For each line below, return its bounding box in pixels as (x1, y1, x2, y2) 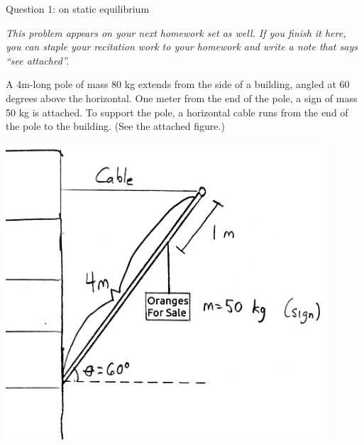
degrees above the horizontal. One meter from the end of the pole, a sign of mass (6, 90, 358, 105)
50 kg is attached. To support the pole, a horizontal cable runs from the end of (6, 104, 348, 119)
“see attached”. (6, 53, 70, 67)
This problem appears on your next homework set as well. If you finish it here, (6, 25, 346, 40)
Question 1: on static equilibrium (6, 1, 150, 16)
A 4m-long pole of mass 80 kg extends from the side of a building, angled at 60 (6, 77, 350, 92)
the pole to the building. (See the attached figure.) (6, 119, 225, 133)
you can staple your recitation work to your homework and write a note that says (6, 39, 358, 54)
